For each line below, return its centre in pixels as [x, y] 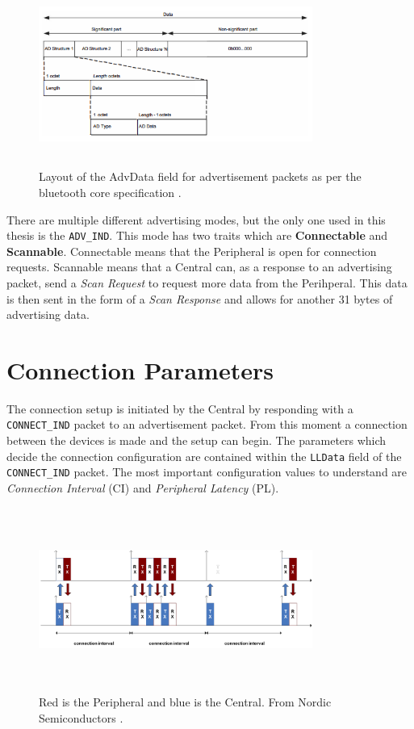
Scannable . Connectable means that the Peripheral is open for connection [192, 251]
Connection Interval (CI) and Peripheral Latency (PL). [143, 488]
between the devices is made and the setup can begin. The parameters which [197, 440]
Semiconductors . [81, 717]
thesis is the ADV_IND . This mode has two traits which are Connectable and [197, 235]
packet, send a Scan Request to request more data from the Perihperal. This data [207, 282]
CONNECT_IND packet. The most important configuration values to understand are [207, 472]
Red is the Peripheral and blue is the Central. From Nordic [185, 702]
